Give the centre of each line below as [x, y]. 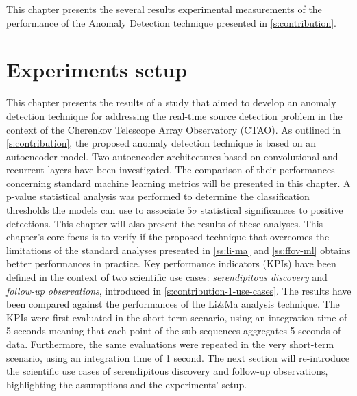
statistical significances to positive [272, 210]
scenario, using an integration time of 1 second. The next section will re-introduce [178, 357]
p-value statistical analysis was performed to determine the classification [158, 196]
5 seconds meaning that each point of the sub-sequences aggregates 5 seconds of [174, 331]
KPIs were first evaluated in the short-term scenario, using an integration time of [177, 317]
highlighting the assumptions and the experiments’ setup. [127, 384]
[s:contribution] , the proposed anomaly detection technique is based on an [161, 143]
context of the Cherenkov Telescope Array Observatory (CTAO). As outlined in [174, 129]
